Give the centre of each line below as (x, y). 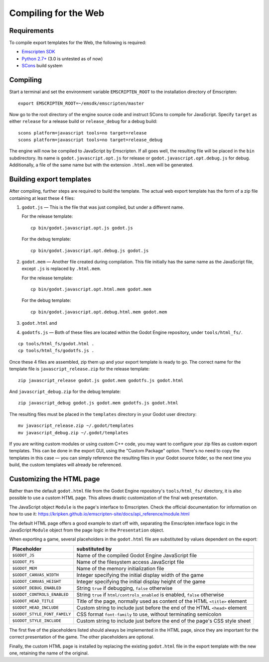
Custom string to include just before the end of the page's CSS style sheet (164, 621)
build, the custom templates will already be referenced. (66, 465)
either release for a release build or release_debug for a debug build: (83, 122)
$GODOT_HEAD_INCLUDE (36, 608)
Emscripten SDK (38, 52)
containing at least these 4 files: (42, 198)
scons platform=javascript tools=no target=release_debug (90, 140)
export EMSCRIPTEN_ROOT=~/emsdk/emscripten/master (81, 103)
